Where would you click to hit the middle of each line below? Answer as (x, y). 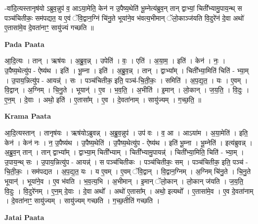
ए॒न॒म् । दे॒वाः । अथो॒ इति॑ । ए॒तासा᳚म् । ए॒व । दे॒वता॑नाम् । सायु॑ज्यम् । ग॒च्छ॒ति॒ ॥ (103, 99)
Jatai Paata (24, 217)
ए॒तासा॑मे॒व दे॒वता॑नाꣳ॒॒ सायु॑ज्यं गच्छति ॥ (49, 27)
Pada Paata (24, 44)
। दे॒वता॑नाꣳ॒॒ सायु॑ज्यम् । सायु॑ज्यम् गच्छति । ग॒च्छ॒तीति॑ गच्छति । (82, 201)
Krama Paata (28, 116)
